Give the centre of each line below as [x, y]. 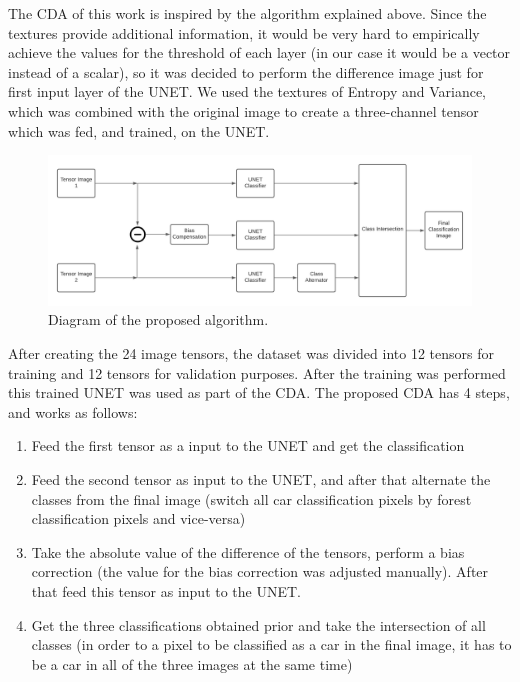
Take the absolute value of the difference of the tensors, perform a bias [248, 551]
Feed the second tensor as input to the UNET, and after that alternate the [261, 479]
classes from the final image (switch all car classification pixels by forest [251, 498]
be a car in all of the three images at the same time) [192, 663]
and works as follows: [73, 411]
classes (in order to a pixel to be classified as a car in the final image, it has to [271, 644]
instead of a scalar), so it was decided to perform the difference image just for [246, 71]
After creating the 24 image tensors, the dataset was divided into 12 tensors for [251, 353]
